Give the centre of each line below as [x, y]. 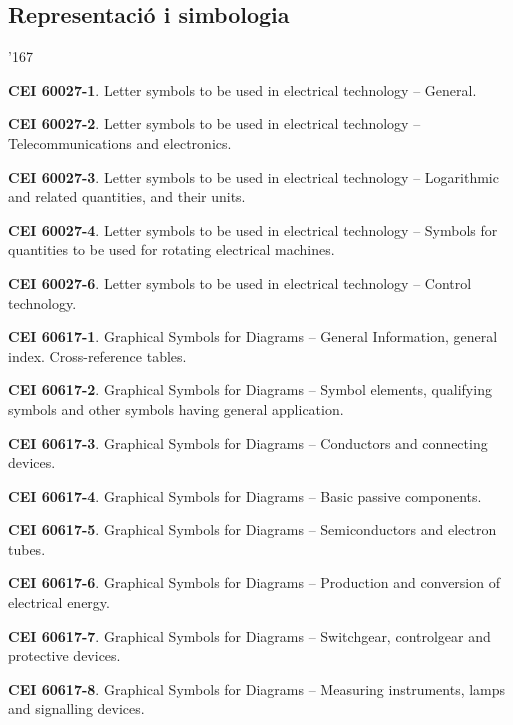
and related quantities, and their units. [127, 196]
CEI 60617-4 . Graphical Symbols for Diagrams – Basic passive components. [245, 495]
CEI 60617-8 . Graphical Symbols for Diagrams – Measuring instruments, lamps [257, 688]
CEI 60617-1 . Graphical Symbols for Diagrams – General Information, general [253, 336]
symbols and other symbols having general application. [176, 408]
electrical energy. [59, 602]
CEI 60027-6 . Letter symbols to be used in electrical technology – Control [240, 282]
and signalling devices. [76, 708]
